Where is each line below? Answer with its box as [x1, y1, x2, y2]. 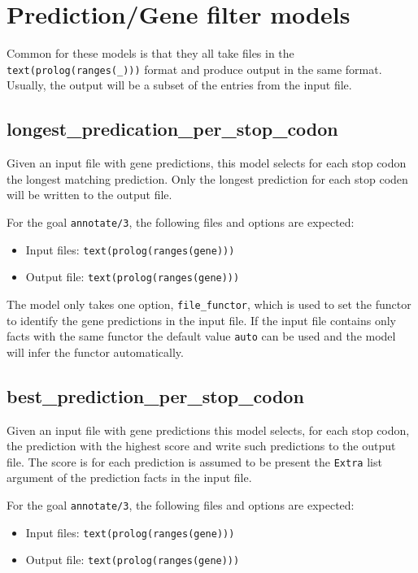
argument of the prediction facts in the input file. [7, 469, 252, 486]
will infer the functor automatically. [7, 343, 184, 360]
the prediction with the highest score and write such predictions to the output [7, 437, 396, 454]
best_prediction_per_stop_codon [7, 383, 304, 408]
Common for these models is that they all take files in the [7, 45, 294, 62]
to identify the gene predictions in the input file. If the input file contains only [7, 311, 396, 328]
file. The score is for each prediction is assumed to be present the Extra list [7, 453, 382, 470]
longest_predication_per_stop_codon [7, 116, 338, 141]
